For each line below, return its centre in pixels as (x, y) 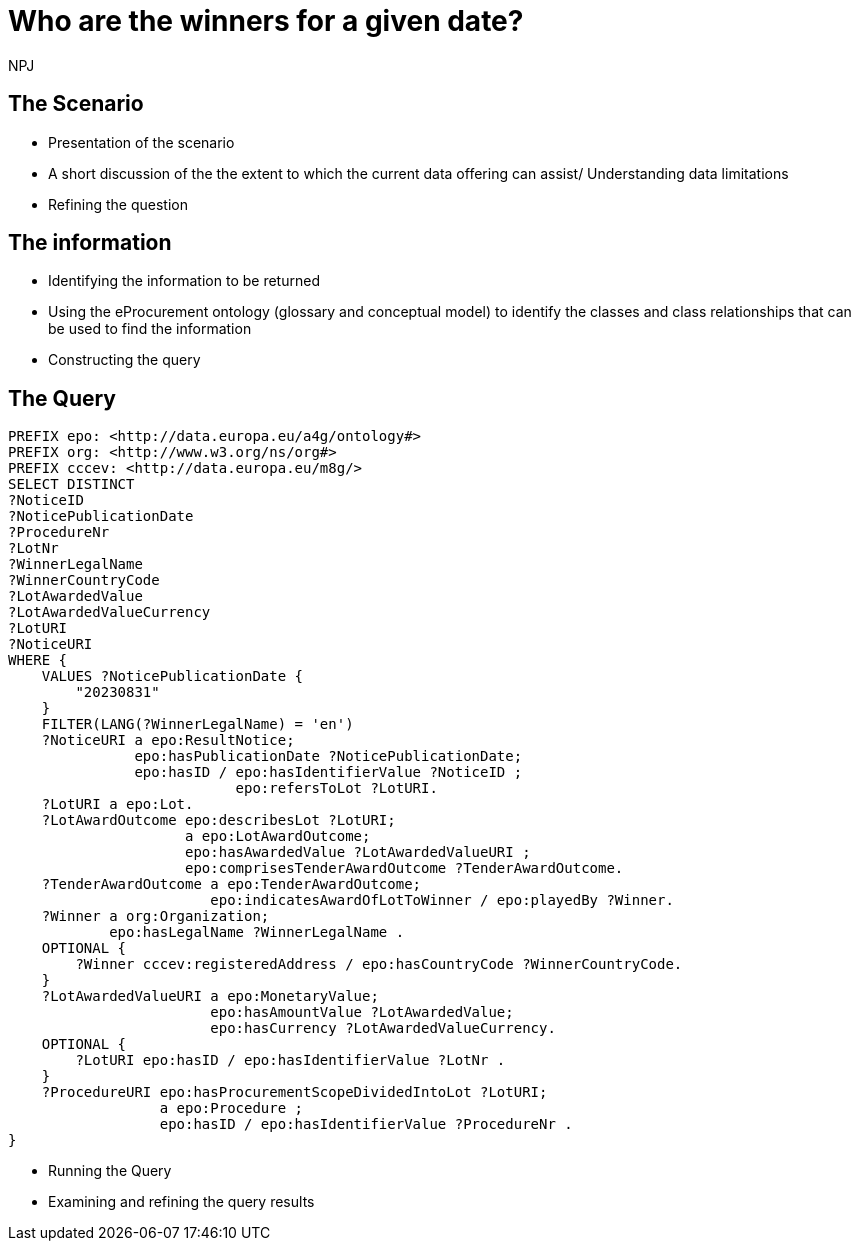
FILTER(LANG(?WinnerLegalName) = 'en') (197, 724)
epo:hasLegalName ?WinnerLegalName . (257, 932)
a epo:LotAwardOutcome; (278, 836)
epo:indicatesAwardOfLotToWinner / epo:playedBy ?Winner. (442, 900)
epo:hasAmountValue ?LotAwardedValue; (362, 1012)
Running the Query (110, 1171)
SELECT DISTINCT (71, 484)
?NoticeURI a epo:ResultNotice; (168, 740)
